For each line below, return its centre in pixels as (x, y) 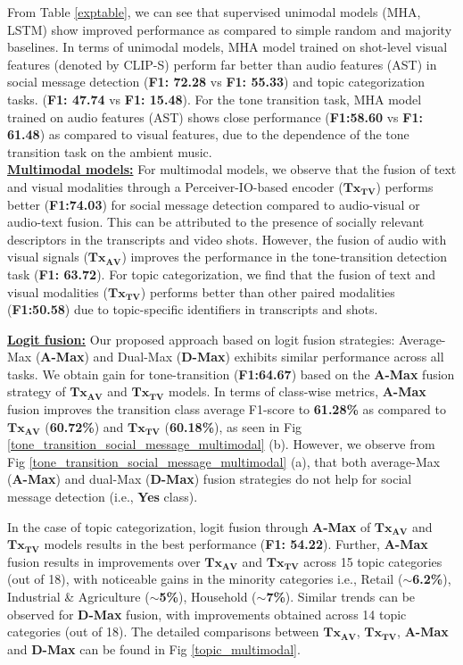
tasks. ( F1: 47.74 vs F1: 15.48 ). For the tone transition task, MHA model (215, 99)
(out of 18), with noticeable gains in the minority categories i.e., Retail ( (205, 579)
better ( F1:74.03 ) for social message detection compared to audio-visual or (214, 204)
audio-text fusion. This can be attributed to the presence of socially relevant (216, 222)
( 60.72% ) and (84, 426)
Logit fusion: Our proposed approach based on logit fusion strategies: (201, 339)
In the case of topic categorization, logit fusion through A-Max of (189, 526)
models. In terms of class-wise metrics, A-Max (298, 391)
